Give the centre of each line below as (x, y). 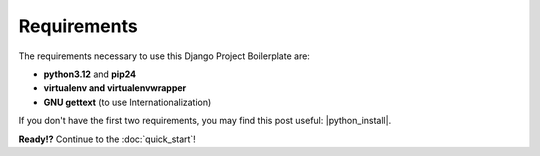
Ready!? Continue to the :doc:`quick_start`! (107, 139)
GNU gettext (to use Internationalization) (127, 102)
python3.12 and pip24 (90, 74)
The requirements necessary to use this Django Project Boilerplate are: (164, 56)
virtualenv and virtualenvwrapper (115, 88)
